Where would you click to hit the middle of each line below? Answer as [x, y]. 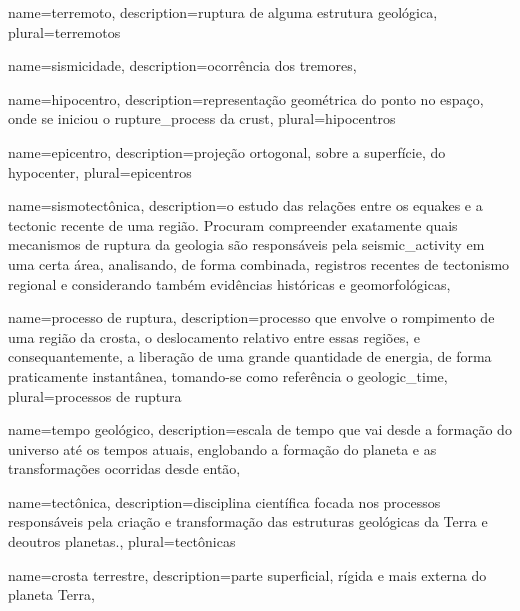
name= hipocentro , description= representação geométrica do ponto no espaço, [246, 98]
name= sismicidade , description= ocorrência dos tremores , [182, 65]
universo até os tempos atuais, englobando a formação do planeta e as [222, 448]
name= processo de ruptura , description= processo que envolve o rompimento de [251, 317]
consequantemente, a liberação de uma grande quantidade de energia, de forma [250, 356]
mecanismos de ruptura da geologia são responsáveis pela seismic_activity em [246, 244]
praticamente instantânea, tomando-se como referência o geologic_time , [228, 375]
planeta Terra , [51, 594]
